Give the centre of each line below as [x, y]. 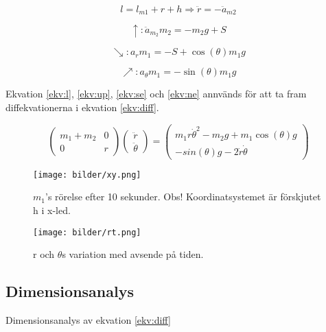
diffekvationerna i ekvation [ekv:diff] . [82, 107]
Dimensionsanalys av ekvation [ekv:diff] [88, 320]
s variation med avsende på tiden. [133, 254]
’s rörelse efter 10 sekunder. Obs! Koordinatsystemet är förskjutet [183, 197]
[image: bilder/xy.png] [87, 175]
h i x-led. [52, 210]
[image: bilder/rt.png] [87, 232]
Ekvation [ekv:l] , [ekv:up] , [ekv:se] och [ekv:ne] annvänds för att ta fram [156, 94]
